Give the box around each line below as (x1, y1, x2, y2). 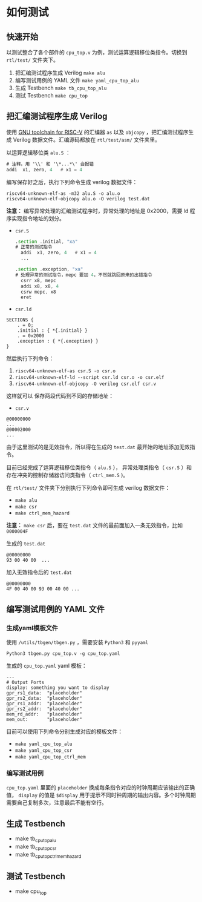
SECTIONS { (6, 317, 34, 323)
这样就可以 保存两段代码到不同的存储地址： (6, 392, 114, 400)
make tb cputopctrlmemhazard (15, 851, 82, 860)
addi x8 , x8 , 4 (21, 283, 59, 289)
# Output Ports (6, 679, 45, 685)
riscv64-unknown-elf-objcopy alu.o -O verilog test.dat (6, 196, 150, 202)
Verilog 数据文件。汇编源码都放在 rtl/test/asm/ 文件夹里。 (13, 136, 161, 143)
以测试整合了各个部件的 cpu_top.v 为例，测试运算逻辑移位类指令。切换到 (6, 49, 187, 56)
